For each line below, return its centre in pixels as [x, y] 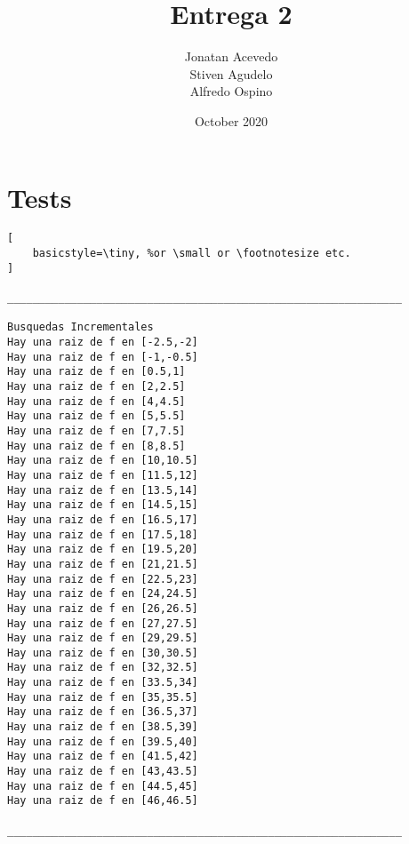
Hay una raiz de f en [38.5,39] [103, 727]
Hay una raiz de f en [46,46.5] [103, 801]
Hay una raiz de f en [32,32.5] [103, 668]
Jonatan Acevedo [231, 56]
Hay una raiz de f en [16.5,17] [103, 519]
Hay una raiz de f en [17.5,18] [103, 534]
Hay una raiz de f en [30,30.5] [103, 653]
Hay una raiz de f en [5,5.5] [96, 416]
